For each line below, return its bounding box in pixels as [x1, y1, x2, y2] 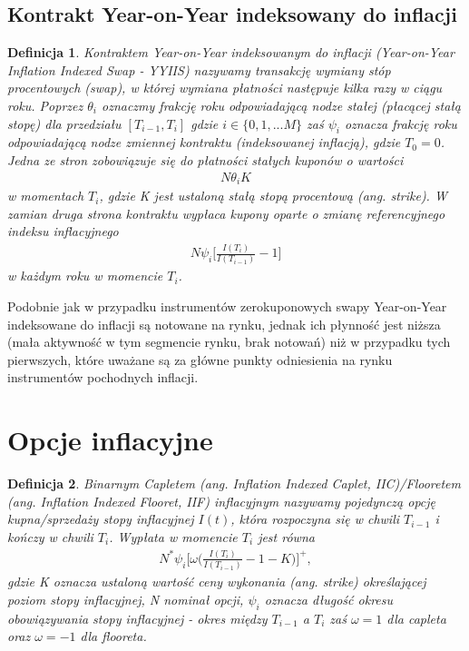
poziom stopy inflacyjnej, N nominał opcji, [7, 589, 244, 608]
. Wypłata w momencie [109, 527, 238, 546]
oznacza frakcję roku [344, 113, 457, 133]
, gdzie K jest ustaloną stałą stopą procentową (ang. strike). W [99, 186, 447, 205]
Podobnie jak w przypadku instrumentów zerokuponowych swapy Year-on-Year [7, 297, 447, 316]
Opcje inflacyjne [7, 421, 213, 459]
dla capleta [386, 608, 446, 627]
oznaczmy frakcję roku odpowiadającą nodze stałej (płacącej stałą [101, 95, 461, 114]
